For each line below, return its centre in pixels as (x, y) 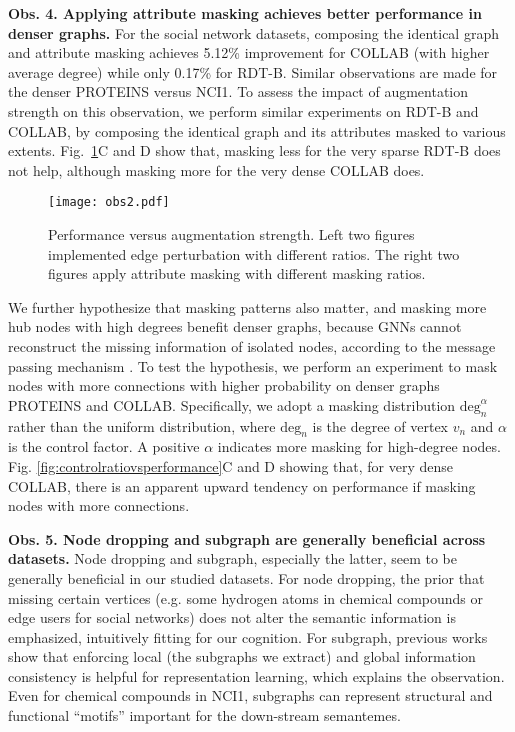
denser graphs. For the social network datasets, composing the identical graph (253, 32)
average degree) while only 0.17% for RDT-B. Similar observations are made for (253, 71)
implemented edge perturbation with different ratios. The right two (254, 253)
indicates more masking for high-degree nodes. (359, 446)
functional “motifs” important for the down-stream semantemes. (204, 715)
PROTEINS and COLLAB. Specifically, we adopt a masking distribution (232, 404)
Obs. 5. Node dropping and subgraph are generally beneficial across (247, 538)
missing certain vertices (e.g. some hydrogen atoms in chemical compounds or (246, 597)
